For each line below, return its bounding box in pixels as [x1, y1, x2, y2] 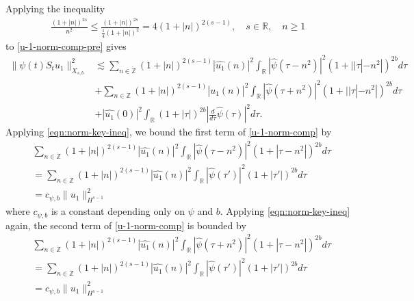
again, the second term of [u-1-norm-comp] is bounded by [5, 218, 246, 232]
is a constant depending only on [51, 204, 185, 218]
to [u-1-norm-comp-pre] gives [5, 38, 127, 53]
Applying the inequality [5, 1, 105, 15]
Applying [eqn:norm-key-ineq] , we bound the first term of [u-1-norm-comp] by [5, 125, 332, 139]
